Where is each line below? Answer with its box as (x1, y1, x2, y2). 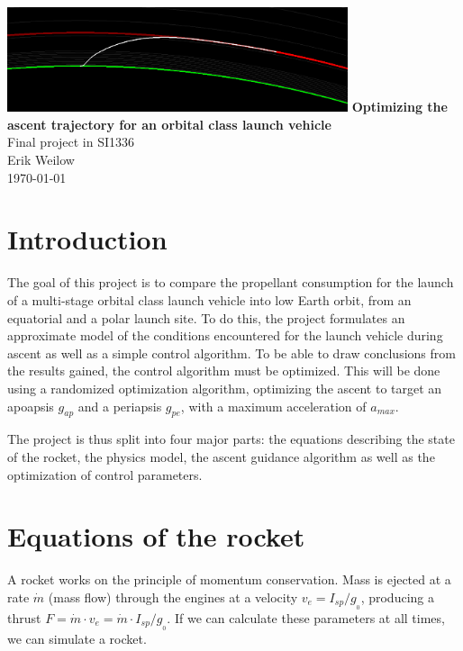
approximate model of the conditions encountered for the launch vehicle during (7, 326, 443, 345)
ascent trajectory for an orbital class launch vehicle (7, 114, 331, 133)
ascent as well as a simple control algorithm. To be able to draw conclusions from (7, 343, 456, 362)
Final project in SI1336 (7, 132, 135, 151)
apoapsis (7, 396, 54, 415)
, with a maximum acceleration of (180, 396, 367, 415)
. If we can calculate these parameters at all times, (167, 609, 445, 628)
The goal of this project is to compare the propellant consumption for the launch (7, 273, 454, 292)
